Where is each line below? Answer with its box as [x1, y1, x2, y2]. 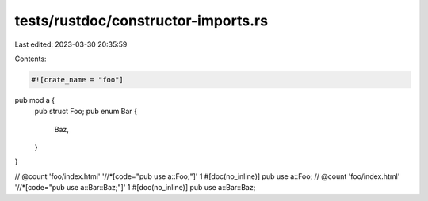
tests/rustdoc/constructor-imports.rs [14, 12, 269, 29]
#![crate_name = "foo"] [31, 75, 124, 84]
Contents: [14, 54, 47, 63]
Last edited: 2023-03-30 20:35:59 [14, 40, 128, 49]
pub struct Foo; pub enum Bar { [34, 107, 138, 116]
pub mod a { [14, 95, 55, 104]
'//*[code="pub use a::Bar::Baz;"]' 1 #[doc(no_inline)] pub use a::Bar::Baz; [14, 183, 256, 192]
